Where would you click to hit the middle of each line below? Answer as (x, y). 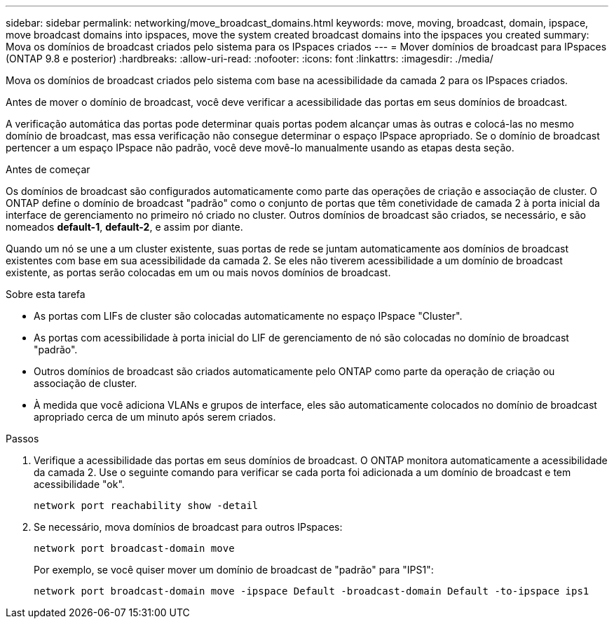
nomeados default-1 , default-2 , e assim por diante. (124, 227)
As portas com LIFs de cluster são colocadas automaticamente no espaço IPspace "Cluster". (248, 316)
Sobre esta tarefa (46, 294)
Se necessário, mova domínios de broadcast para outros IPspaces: (188, 527)
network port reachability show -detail (146, 506)
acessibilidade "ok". (79, 484)
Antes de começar (48, 169)
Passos (22, 439)
